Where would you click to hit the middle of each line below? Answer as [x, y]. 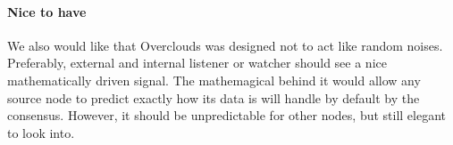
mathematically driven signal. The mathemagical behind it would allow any [214, 80]
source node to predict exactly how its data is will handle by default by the [214, 97]
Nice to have [47, 11]
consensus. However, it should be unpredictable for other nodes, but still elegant [227, 115]
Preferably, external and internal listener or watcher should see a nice [197, 63]
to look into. [41, 132]
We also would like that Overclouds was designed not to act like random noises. [225, 45]
